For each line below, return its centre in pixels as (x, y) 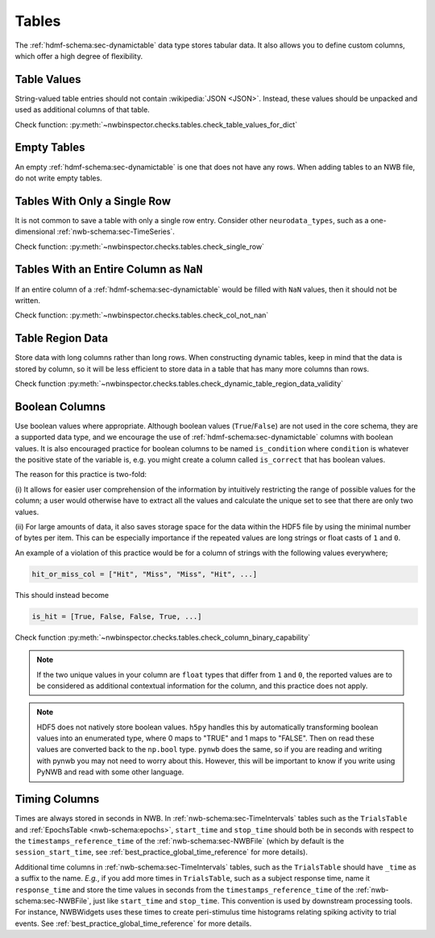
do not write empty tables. (58, 178)
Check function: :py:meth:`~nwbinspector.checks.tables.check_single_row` (140, 247)
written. (27, 300)
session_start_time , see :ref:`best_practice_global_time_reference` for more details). (162, 852)
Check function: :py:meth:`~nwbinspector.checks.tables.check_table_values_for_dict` (156, 124)
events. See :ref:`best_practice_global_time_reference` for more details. (133, 923)
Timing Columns (57, 799)
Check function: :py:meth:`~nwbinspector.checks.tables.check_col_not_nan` (142, 315)
